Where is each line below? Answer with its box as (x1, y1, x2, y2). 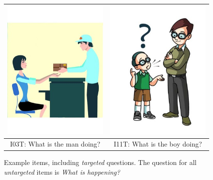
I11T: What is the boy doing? (113, 139, 202, 149)
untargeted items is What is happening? (4, 167, 120, 177)
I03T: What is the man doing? (10, 139, 101, 149)
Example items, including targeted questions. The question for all (4, 157, 197, 167)
